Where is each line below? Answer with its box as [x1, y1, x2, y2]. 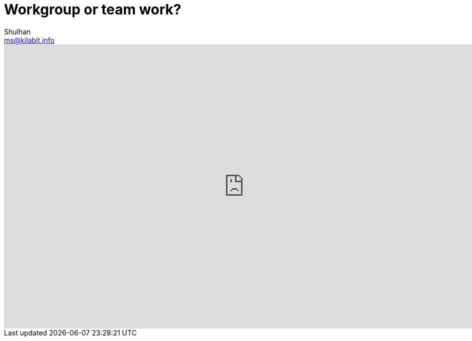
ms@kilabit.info [4, 35, 54, 44]
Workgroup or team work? [4, 1, 181, 18]
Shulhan [4, 27, 31, 36]
